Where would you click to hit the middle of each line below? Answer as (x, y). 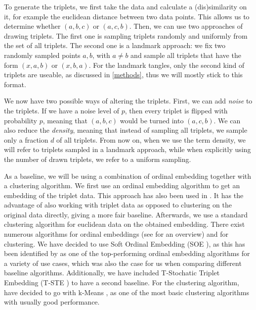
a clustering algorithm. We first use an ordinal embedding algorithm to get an (122, 185)
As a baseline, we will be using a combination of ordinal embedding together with (128, 176)
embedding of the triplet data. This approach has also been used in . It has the (124, 195)
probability (21, 120)
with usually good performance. (52, 302)
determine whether (32, 26)
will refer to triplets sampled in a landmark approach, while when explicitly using (128, 149)
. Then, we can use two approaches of (186, 26)
